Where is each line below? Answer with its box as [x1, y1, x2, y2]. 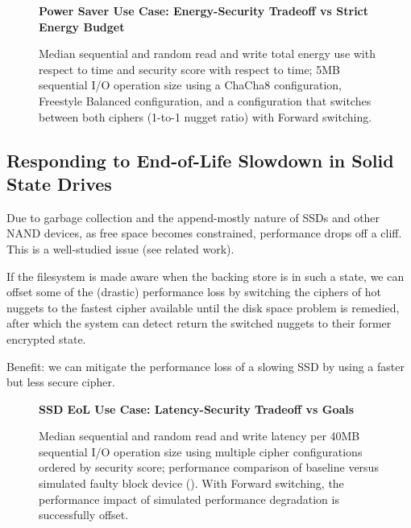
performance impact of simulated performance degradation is [39, 490, 339, 507]
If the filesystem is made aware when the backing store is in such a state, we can [6, 267, 405, 284]
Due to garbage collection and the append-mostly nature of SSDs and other [6, 208, 380, 225]
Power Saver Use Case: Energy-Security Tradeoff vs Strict [39, 2, 369, 19]
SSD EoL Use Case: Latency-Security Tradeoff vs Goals [39, 400, 355, 417]
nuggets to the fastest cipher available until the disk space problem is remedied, [6, 299, 400, 316]
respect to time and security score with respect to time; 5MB [39, 60, 340, 77]
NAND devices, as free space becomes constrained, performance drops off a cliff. [6, 225, 402, 241]
